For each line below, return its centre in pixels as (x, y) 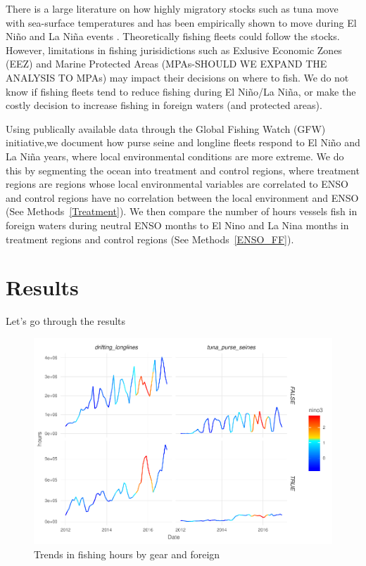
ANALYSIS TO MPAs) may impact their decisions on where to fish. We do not (177, 77)
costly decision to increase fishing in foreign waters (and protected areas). (164, 105)
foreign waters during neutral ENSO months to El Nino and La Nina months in (177, 225)
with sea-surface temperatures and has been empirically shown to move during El (181, 22)
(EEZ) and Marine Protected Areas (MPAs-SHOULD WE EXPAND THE (166, 64)
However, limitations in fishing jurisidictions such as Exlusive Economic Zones (174, 50)
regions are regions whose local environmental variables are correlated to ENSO (177, 184)
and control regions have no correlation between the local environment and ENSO (182, 197)
